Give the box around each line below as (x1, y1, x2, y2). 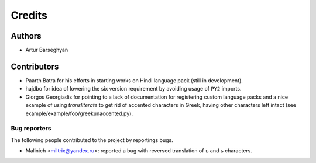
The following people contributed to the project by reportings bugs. (11, 136, 173, 143)
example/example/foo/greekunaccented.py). (25, 110, 133, 117)
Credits (11, 9, 48, 22)
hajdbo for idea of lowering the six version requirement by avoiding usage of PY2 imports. (25, 85, 242, 92)
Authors (11, 31, 42, 41)
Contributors (11, 61, 59, 71)
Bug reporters (11, 124, 51, 133)
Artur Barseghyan (25, 47, 68, 54)
